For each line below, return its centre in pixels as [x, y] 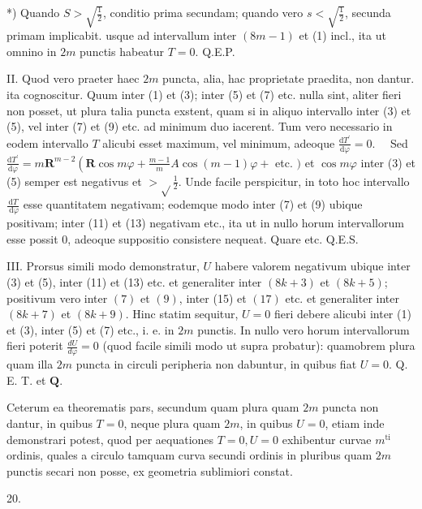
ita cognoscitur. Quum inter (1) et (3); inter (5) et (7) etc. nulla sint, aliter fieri [204, 95]
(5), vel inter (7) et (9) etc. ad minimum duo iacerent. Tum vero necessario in [200, 126]
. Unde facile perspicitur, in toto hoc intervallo [294, 181]
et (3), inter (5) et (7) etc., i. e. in [90, 329]
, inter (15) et [213, 298]
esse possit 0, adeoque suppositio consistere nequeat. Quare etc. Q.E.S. [183, 238]
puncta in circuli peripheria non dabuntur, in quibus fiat [216, 364]
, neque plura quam [172, 423]
